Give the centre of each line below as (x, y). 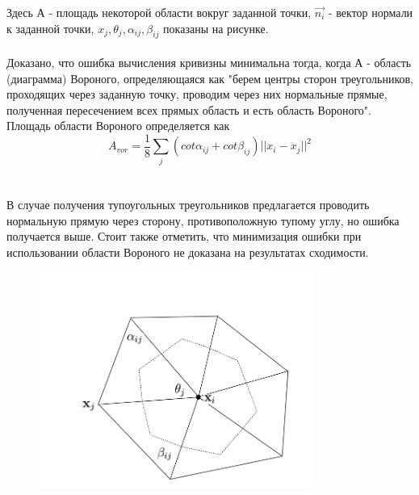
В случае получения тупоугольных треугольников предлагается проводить (188, 204)
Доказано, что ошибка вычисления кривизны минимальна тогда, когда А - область (209, 62)
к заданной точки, (50, 28)
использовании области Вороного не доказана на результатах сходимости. (188, 252)
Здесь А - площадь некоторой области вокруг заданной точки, (159, 12)
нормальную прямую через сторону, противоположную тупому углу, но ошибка (203, 220)
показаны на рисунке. (216, 28)
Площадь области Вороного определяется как (118, 126)
